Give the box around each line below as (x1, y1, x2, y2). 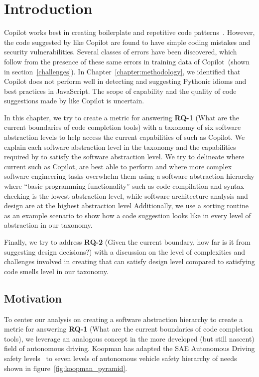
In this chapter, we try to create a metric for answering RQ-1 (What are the (4, 112, 239, 122)
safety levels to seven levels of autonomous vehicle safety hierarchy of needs (4, 353, 237, 363)
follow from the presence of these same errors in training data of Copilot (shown (4, 56, 250, 66)
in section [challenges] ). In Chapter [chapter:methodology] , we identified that (4, 66, 241, 76)
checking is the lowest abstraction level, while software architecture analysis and (4, 190, 248, 201)
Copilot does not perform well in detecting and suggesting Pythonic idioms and (4, 76, 247, 86)
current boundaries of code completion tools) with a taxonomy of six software (4, 122, 241, 132)
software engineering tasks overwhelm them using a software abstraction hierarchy (4, 171, 255, 181)
